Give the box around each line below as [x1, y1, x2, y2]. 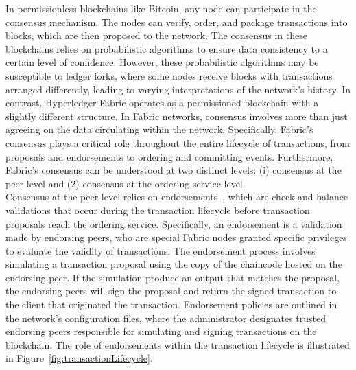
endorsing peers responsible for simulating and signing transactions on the [5, 324, 317, 338]
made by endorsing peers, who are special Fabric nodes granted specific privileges [5, 230, 347, 244]
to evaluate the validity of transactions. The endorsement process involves [5, 243, 316, 257]
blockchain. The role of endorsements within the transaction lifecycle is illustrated [5, 337, 350, 351]
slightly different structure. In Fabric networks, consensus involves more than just [5, 108, 348, 123]
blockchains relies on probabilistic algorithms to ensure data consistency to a [5, 41, 328, 56]
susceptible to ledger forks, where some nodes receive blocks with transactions [5, 68, 333, 82]
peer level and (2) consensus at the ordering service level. [5, 176, 246, 190]
